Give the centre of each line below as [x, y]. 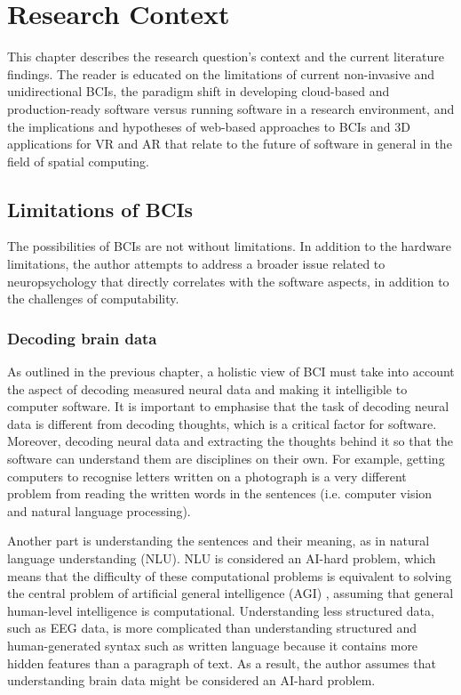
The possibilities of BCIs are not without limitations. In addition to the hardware [230, 246]
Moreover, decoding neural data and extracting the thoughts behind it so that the [230, 441]
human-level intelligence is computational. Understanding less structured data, [221, 610]
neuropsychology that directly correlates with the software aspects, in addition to [228, 281]
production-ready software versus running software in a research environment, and [231, 108]
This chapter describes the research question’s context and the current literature [226, 57]
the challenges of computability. [93, 299]
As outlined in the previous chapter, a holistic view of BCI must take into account [231, 372]
